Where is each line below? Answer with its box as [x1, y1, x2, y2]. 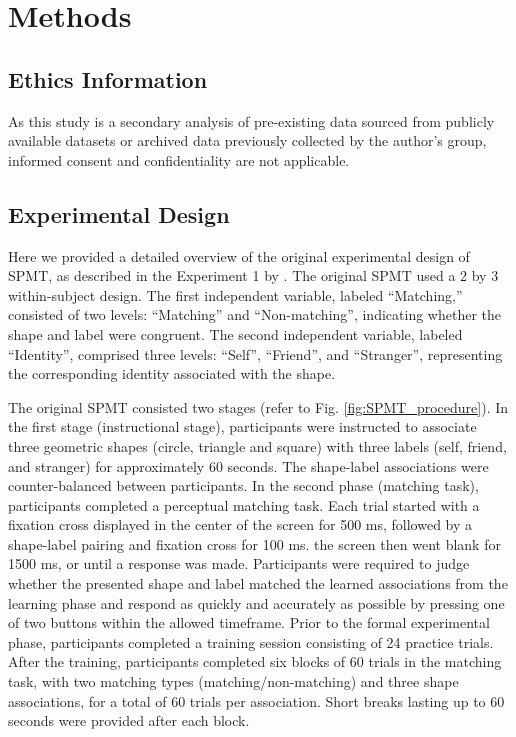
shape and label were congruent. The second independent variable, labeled [8, 323, 463, 344]
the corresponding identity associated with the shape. [8, 363, 336, 384]
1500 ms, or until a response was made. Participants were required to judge [8, 553, 470, 574]
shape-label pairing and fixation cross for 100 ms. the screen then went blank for [8, 533, 501, 554]
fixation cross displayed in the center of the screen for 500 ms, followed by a [8, 514, 473, 535]
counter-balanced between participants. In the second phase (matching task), [8, 475, 479, 496]
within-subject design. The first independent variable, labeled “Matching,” [8, 284, 463, 305]
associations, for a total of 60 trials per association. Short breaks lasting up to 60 [8, 690, 505, 711]
